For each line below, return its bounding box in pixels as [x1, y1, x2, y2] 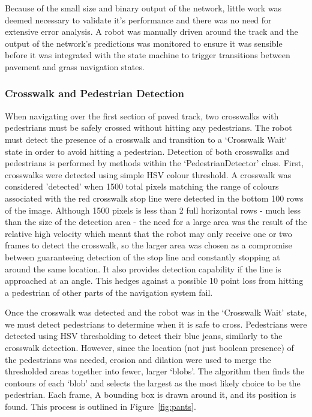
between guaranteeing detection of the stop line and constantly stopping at [5, 250, 280, 263]
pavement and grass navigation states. [5, 60, 145, 73]
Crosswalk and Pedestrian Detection [5, 86, 184, 101]
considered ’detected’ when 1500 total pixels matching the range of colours [5, 180, 279, 193]
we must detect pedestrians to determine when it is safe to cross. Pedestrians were [5, 317, 307, 330]
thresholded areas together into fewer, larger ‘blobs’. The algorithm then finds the [5, 365, 305, 377]
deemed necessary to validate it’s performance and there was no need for [5, 13, 272, 26]
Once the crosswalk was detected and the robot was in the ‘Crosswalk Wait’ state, [5, 306, 307, 319]
